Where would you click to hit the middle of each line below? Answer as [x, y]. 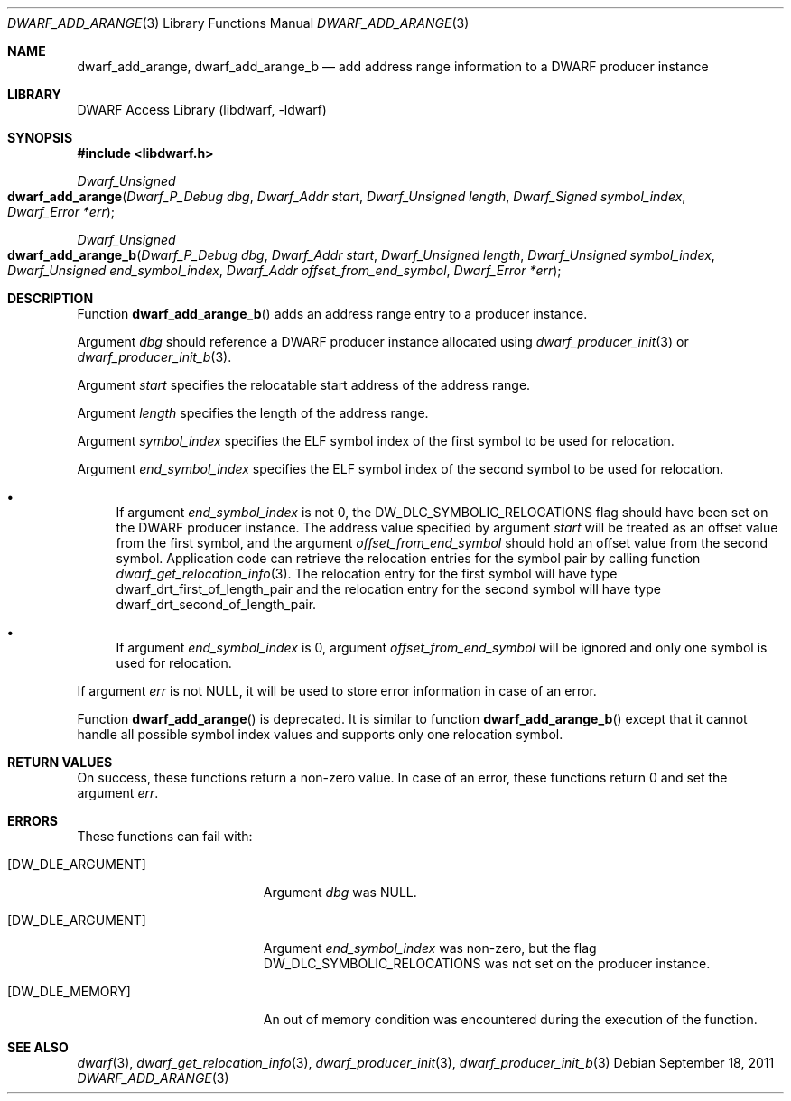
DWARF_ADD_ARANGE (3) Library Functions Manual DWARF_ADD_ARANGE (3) [238, 23]
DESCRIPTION [51, 298]
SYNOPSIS [40, 138]
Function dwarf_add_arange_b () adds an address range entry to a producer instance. [332, 314]
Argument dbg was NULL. [340, 892]
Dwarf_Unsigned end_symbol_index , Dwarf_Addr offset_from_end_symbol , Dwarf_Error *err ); [284, 270]
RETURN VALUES [60, 762]
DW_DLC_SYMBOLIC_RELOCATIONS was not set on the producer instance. [487, 963]
